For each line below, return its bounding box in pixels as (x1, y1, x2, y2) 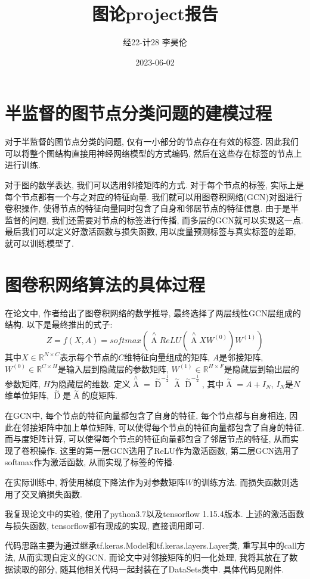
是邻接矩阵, (219, 350, 263, 363)
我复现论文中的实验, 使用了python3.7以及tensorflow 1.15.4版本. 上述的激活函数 (5, 508, 305, 520)
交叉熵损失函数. (21, 487, 82, 500)
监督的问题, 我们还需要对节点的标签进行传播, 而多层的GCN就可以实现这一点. (5, 213, 303, 226)
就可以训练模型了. (5, 237, 74, 249)
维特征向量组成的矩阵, (124, 350, 210, 363)
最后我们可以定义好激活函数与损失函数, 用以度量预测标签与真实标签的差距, (5, 225, 296, 238)
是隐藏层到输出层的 (224, 362, 299, 375)
